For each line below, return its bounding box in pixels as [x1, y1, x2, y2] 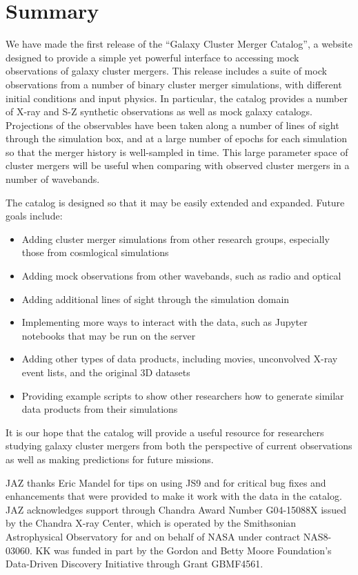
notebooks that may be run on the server [21, 328, 196, 342]
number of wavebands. [6, 172, 100, 186]
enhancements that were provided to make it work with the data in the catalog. [6, 489, 342, 503]
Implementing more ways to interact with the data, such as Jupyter [21, 315, 308, 329]
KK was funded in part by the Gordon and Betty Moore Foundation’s [35, 543, 332, 557]
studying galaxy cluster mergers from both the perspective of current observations [6, 438, 352, 453]
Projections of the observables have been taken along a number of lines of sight [6, 117, 339, 132]
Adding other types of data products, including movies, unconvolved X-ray [21, 351, 338, 366]
